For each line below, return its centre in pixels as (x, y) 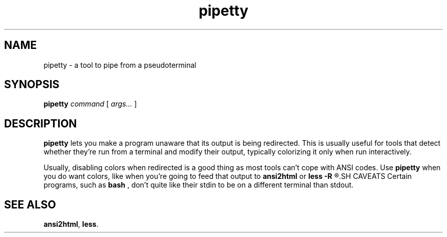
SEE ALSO (30, 204)
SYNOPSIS (32, 85)
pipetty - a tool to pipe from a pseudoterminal (120, 65)
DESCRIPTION (41, 123)
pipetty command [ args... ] (90, 104)
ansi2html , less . (71, 224)
